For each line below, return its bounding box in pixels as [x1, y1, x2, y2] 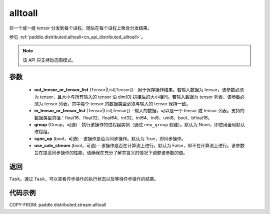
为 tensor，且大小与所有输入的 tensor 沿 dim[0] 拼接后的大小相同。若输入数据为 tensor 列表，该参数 [34, 94, 240, 100]
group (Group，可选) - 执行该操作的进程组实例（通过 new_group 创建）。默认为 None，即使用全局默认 [34, 122, 245, 128]
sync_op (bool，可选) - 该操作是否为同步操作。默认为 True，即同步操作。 [34, 135, 186, 142]
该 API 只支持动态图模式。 [22, 57, 76, 63]
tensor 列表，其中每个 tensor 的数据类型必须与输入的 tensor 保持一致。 [44, 100, 191, 107]
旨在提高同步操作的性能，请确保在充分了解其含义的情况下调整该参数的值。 [34, 150, 187, 156]
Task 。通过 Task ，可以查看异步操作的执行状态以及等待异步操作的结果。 [9, 176, 159, 182]
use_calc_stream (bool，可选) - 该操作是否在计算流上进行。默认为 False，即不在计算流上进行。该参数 [34, 143, 245, 149]
